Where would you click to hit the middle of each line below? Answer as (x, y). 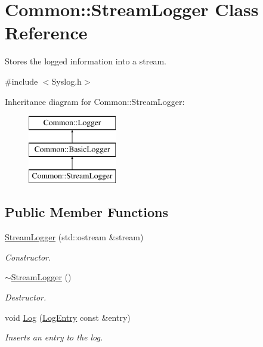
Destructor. (26, 297)
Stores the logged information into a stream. (86, 61)
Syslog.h (66, 81)
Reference (46, 32)
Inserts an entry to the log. (54, 337)
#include (21, 81)
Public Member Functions (86, 212)
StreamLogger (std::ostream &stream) (74, 237)
